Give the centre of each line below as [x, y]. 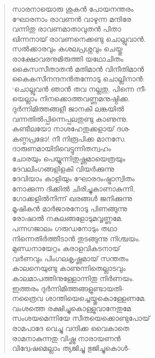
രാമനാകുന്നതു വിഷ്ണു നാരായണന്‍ [66, 338]
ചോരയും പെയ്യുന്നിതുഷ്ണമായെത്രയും [69, 158]
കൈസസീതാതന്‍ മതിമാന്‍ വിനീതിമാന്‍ [78, 68]
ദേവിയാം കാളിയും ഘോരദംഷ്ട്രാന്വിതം [73, 178]
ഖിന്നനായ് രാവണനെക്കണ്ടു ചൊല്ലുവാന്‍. [79, 38]
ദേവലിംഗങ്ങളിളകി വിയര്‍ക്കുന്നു [63, 168]
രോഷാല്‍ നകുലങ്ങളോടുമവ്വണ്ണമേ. [67, 218]
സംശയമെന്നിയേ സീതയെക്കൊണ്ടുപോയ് [81, 318]
